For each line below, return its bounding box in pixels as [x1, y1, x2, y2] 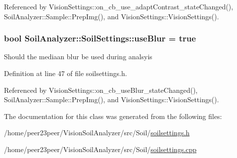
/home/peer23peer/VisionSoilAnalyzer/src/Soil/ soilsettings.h [4, 127, 190, 138]
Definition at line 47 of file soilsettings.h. [4, 68, 127, 78]
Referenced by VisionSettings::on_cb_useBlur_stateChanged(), [4, 84, 198, 95]
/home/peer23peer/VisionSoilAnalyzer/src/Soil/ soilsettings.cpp [4, 144, 197, 154]
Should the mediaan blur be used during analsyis [4, 51, 152, 62]
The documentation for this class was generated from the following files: [4, 111, 222, 121]
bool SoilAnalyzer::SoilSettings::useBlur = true [4, 32, 196, 44]
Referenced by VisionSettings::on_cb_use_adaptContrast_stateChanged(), [4, 1, 234, 11]
